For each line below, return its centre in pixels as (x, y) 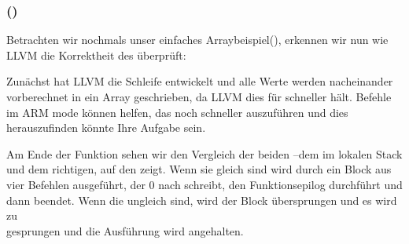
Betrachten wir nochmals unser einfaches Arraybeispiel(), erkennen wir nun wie (197, 40)
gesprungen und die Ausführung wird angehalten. (125, 230)
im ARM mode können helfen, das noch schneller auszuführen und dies (177, 112)
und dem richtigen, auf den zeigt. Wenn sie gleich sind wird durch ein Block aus (199, 169)
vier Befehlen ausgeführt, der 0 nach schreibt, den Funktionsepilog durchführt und (204, 184)
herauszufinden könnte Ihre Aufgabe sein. (106, 127)
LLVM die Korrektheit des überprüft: (96, 55)
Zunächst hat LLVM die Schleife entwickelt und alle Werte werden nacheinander (200, 81)
